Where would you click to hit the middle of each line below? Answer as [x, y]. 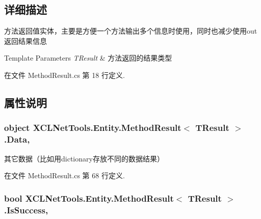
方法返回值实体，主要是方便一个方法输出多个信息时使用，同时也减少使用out [131, 31]
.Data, [17, 139]
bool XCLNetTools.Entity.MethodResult [89, 198]
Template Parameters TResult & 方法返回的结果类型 [88, 58]
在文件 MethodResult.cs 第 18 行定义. [64, 75]
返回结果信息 [25, 40]
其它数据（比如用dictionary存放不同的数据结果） [84, 158]
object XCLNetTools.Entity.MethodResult [93, 128]
